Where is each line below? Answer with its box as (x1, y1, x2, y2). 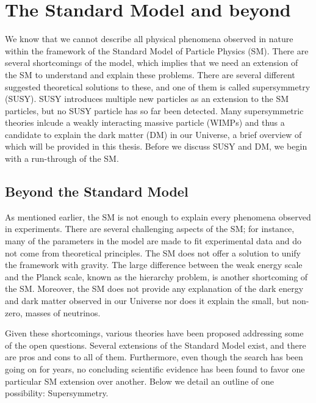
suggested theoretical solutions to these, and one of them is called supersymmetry (5, 80, 311, 93)
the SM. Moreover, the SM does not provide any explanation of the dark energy (5, 282, 304, 295)
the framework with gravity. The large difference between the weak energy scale (5, 258, 303, 271)
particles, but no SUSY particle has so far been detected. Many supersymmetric (5, 104, 304, 117)
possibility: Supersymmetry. (5, 387, 109, 399)
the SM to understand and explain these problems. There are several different (5, 68, 295, 81)
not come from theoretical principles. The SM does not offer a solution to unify (5, 246, 301, 259)
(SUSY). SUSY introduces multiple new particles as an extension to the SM (5, 92, 289, 105)
